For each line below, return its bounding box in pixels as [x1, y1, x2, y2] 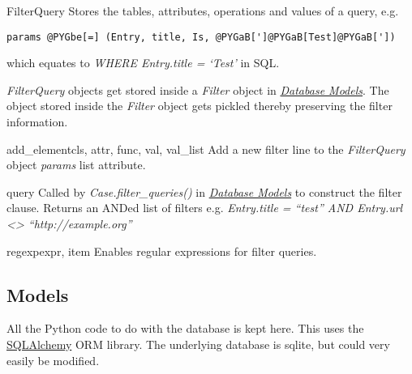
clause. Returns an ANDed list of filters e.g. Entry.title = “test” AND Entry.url [6, 199, 403, 216]
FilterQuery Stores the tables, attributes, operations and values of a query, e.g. [6, 2, 399, 19]
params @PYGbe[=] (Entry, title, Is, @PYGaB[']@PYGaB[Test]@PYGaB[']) [6, 31, 396, 43]
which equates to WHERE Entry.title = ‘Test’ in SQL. [6, 54, 280, 71]
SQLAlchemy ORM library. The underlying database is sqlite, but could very [6, 335, 390, 352]
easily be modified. [6, 351, 100, 368]
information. [6, 113, 68, 130]
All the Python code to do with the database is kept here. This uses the [6, 320, 364, 337]
